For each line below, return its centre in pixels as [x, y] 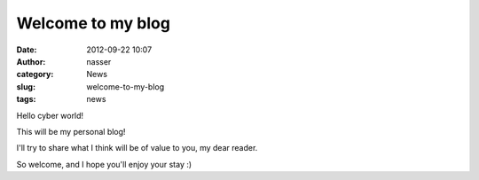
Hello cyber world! [50, 115]
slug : [26, 86]
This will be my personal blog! [71, 131]
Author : [31, 61]
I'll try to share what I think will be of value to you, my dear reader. [137, 148]
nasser [99, 61]
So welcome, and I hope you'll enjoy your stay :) [104, 164]
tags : [26, 99]
